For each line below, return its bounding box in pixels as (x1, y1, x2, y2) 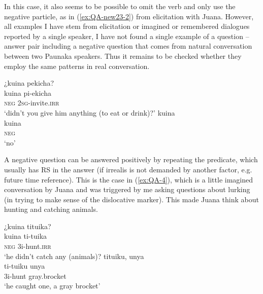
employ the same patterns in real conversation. (4, 60, 150, 71)
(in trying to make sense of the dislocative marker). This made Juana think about (4, 194, 259, 204)
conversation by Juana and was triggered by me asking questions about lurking (4, 184, 250, 195)
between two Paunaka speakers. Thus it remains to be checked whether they (4, 50, 242, 61)
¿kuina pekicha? (4, 78, 54, 88)
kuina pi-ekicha (4, 87, 51, 98)
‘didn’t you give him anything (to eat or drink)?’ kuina (4, 107, 175, 118)
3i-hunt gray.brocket (4, 270, 67, 281)
